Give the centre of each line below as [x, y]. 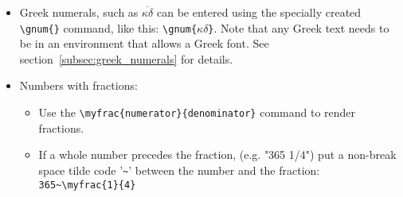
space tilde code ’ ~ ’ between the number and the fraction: [179, 170]
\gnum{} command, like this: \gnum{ [108, 27]
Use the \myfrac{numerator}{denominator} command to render [197, 112]
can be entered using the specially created [259, 12]
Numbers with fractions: [78, 85]
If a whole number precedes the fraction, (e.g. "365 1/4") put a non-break [217, 155]
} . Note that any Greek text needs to [299, 27]
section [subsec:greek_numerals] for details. [126, 58]
